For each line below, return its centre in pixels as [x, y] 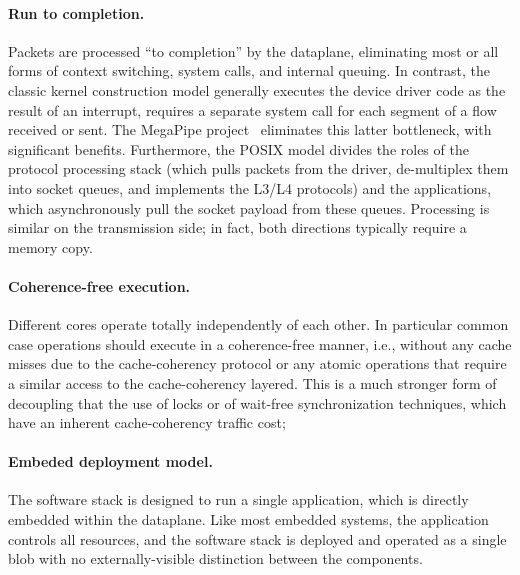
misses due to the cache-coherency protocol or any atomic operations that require [257, 363]
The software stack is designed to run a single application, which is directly [238, 499]
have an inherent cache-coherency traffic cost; [147, 422]
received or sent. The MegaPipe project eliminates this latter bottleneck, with [250, 129]
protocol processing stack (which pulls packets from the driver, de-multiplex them [258, 168]
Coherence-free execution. [99, 285]
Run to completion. [76, 12]
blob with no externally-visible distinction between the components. [215, 558]
